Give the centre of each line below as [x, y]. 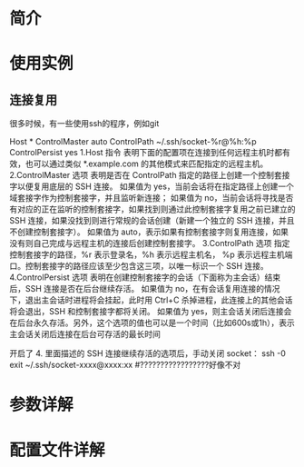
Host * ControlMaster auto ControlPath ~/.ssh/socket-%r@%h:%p [133, 142]
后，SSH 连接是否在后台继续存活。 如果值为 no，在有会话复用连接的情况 [145, 289]
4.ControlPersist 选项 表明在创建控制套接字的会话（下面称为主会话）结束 [145, 277]
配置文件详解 [58, 450]
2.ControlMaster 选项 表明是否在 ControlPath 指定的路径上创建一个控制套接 [150, 175]
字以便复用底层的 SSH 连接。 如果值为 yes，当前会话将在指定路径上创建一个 [152, 186]
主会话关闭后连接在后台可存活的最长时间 [85, 334]
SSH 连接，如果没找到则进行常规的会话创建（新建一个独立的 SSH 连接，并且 [152, 221]
